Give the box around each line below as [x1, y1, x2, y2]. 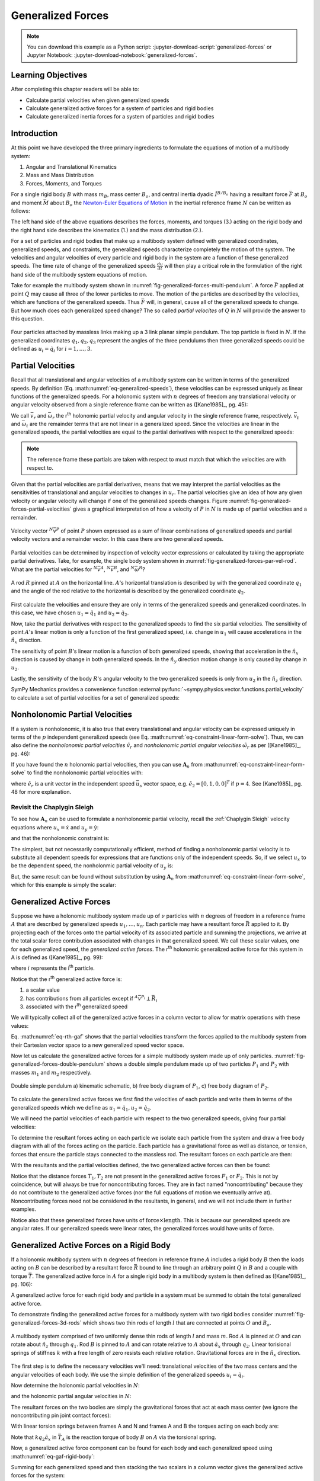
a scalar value [25, 986, 60, 993]
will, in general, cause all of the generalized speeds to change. [146, 299, 299, 306]
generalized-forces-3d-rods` [11, 1319, 82, 1326]
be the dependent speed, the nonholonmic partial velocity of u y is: [11, 862, 174, 871]
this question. [11, 315, 44, 322]
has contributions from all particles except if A [25, 994, 139, 1002]
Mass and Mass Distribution [25, 172, 94, 179]
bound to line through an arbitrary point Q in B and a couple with [139, 1264, 298, 1271]
